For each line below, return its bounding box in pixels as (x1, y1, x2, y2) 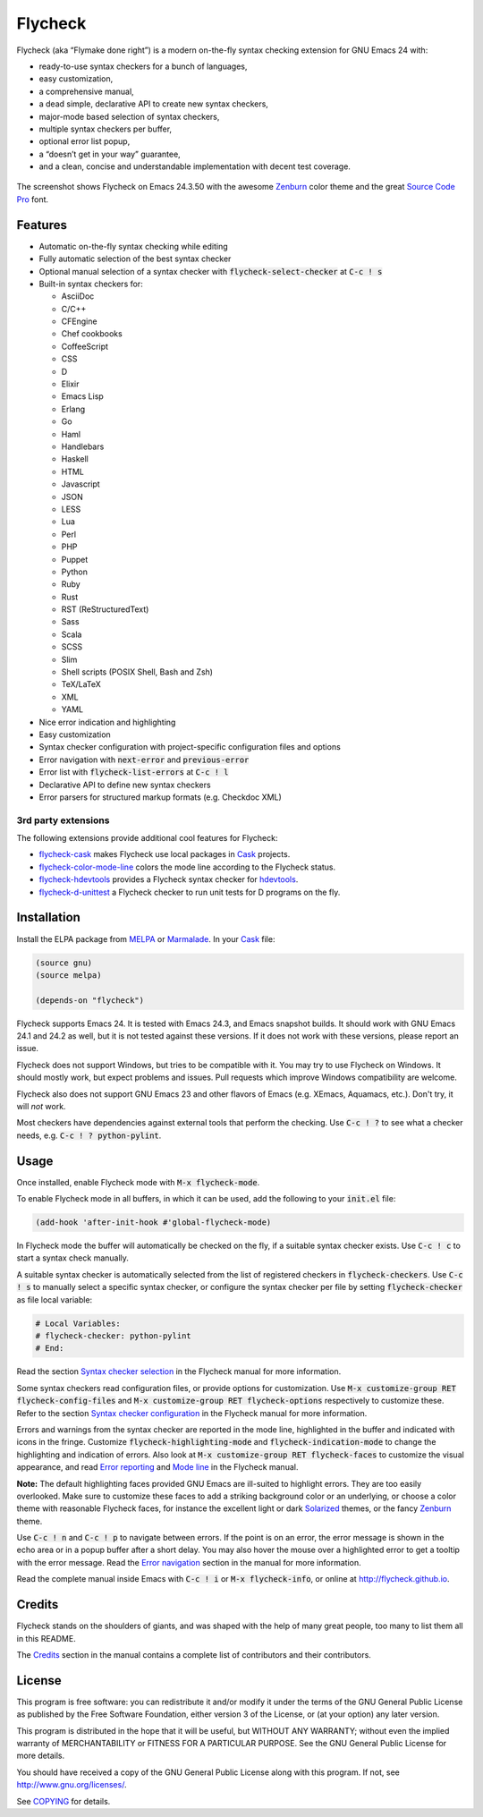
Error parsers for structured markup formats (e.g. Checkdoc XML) (38, 792, 282, 802)
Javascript (61, 479, 100, 489)
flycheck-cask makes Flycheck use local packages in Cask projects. (38, 849, 291, 860)
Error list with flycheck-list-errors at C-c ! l (38, 767, 229, 777)
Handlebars (61, 441, 105, 452)
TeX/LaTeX (61, 679, 102, 690)
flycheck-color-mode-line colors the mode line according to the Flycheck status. (38, 862, 336, 872)
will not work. (16, 1101, 66, 1112)
